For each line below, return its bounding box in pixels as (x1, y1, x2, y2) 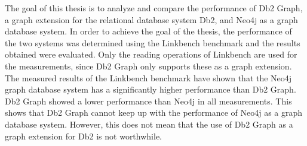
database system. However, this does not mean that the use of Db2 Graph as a (5, 118, 293, 130)
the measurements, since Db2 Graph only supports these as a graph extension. (5, 59, 292, 72)
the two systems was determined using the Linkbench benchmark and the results (5, 36, 300, 49)
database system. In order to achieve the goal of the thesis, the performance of (5, 25, 292, 37)
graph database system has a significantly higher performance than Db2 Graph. (5, 83, 296, 96)
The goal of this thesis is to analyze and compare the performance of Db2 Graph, (5, 2, 303, 14)
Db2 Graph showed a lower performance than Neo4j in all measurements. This (5, 94, 292, 107)
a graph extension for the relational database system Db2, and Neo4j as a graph (5, 13, 298, 26)
